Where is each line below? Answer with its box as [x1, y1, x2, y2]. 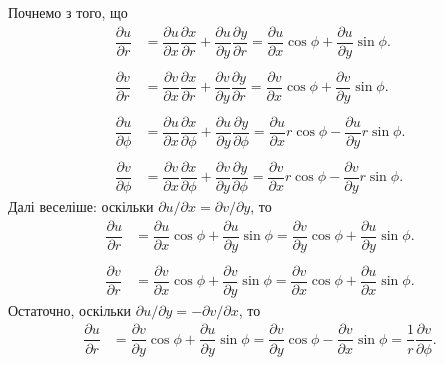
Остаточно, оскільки [8, 299, 132, 320]
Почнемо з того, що [8, 2, 128, 22]
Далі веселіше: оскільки [8, 196, 154, 217]
